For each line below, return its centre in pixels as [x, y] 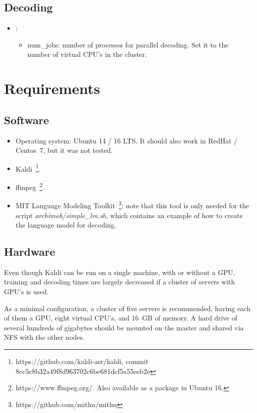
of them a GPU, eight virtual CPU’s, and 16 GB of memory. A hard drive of [121, 318]
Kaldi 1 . [28, 168]
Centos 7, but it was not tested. [64, 150]
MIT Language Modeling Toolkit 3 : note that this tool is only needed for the [132, 205]
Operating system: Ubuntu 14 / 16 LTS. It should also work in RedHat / [127, 140]
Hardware [30, 252]
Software [27, 119]
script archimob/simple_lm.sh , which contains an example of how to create [129, 215]
